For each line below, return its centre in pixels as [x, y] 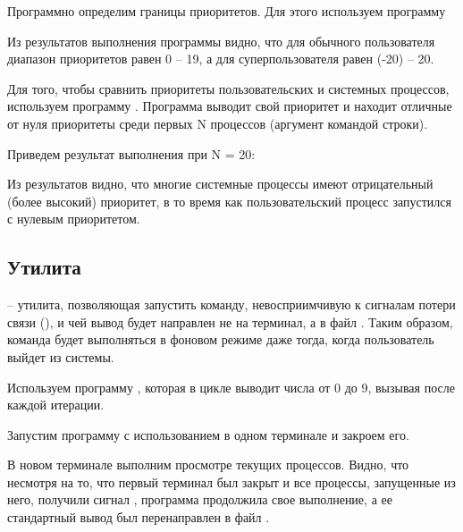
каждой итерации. [56, 405]
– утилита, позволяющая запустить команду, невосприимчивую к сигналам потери [231, 304]
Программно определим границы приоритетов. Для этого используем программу [227, 11]
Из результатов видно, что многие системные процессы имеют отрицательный [220, 184]
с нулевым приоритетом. [74, 219]
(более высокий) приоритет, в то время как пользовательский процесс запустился [229, 201]
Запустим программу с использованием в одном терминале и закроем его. [208, 434]
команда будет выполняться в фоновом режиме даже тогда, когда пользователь [221, 339]
